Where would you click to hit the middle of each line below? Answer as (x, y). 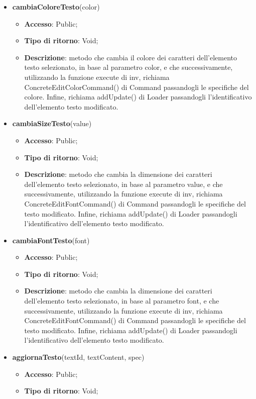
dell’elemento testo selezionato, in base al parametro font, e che (122, 301)
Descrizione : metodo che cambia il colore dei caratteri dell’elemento (131, 57)
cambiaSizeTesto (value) (52, 123)
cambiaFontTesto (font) (51, 240)
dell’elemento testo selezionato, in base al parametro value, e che (123, 184)
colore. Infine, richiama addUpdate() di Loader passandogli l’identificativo (138, 97)
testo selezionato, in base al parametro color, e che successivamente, (129, 67)
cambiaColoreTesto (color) (56, 7)
